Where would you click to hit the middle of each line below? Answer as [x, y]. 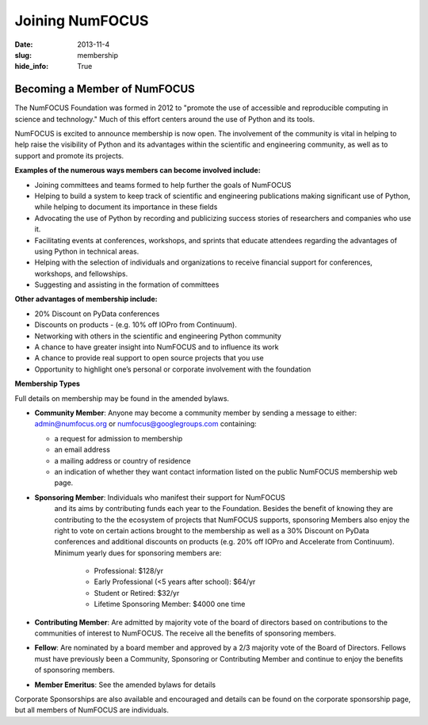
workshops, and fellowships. [81, 273]
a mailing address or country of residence [122, 460]
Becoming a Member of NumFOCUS [105, 89]
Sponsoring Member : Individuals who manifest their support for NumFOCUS [160, 497]
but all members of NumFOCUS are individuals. [92, 710]
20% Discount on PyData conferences [97, 314]
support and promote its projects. [69, 155]
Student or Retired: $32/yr [137, 593]
